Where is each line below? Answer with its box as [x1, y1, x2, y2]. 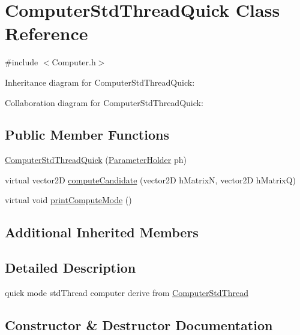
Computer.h [52, 56, 96, 68]
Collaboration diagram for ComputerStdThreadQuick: [5, 96, 203, 108]
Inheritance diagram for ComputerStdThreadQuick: [5, 76, 195, 88]
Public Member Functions [5, 125, 169, 144]
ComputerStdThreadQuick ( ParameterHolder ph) [5, 153, 187, 166]
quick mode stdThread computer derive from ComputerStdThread [5, 286, 248, 299]
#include [5, 56, 38, 68]
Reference [5, 21, 88, 46]
